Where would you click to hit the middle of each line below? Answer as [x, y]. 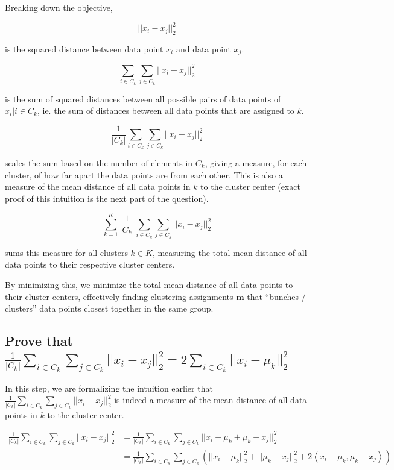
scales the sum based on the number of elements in [99, 162]
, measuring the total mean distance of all [230, 252]
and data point [203, 49]
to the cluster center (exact [250, 186]
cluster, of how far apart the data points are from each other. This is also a [144, 174]
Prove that [39, 341]
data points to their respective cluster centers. [90, 264]
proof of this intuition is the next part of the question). [107, 198]
